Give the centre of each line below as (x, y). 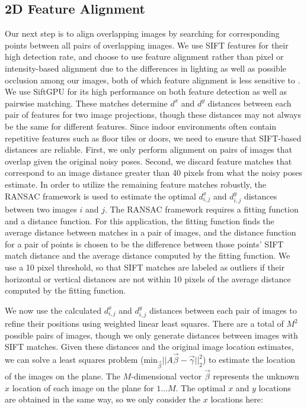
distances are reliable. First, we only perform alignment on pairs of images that (148, 149)
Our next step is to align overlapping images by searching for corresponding (142, 33)
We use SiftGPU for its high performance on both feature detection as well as (146, 91)
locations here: (237, 399)
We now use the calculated (53, 310)
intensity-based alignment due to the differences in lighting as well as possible (145, 68)
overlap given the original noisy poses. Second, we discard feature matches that (148, 161)
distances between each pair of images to (223, 310)
